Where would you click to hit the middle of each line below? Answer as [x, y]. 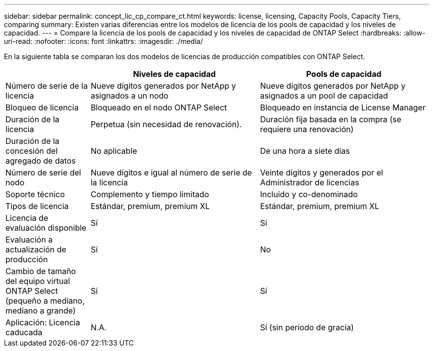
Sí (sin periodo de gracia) [307, 327]
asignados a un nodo [130, 96]
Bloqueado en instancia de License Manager [343, 107]
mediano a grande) [41, 311]
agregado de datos [41, 161]
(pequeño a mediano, [45, 301]
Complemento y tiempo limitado [150, 194]
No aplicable [114, 151]
